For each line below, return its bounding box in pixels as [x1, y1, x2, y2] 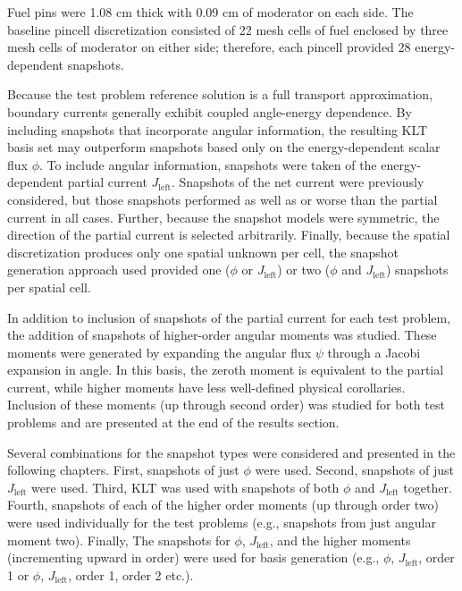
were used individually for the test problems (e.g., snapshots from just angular [7, 513, 436, 532]
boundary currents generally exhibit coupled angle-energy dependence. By [7, 102, 412, 121]
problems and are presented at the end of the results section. [7, 413, 340, 432]
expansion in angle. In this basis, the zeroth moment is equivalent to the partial [7, 360, 444, 379]
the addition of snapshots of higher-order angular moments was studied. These [7, 325, 437, 344]
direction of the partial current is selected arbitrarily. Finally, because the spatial [7, 225, 450, 244]
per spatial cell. [7, 277, 91, 296]
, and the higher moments [269, 530, 411, 549]
